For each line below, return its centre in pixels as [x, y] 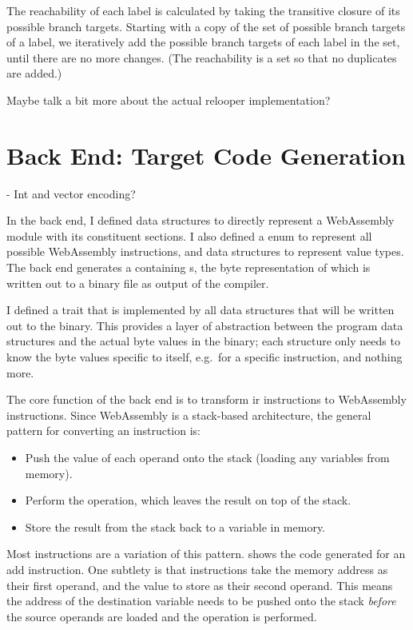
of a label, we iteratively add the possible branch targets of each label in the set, [203, 42]
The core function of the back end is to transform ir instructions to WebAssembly [206, 399]
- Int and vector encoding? [71, 193]
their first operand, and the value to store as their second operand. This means [200, 585]
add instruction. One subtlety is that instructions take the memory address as [197, 569]
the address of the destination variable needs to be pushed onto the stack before [201, 601]
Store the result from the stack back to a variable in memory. [175, 526]
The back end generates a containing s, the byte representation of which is [189, 267]
